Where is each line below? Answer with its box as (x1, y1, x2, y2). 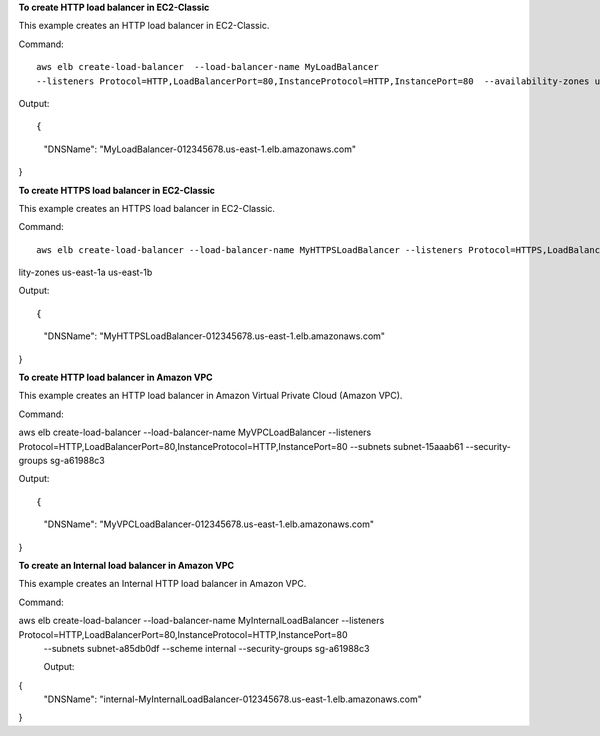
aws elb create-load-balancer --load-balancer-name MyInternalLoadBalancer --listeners (18, 615, 385, 627)
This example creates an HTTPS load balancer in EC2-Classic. (18, 202, 275, 214)
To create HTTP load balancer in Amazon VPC (18, 371, 214, 384)
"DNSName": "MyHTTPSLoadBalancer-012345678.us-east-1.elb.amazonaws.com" (43, 330, 385, 342)
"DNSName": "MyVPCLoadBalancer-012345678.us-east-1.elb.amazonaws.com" (43, 518, 375, 530)
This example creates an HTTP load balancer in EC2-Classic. (18, 20, 270, 32)
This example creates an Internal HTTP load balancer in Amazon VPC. (18, 578, 307, 590)
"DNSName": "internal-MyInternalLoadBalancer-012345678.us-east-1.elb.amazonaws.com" (43, 693, 422, 705)
